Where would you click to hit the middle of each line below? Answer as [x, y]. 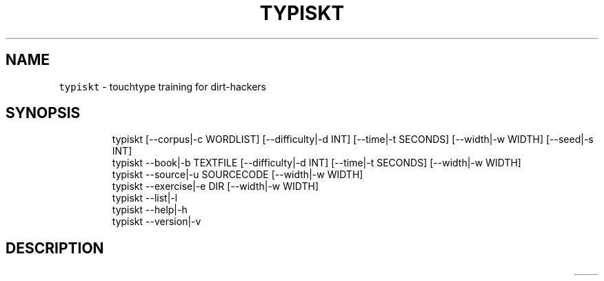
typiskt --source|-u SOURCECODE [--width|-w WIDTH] [238, 175]
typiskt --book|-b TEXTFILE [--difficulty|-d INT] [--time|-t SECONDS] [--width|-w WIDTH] [316, 163]
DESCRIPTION [55, 248]
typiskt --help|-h [150, 210]
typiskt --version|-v [157, 222]
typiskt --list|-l [145, 198]
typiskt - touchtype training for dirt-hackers [162, 86]
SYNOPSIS [43, 113]
